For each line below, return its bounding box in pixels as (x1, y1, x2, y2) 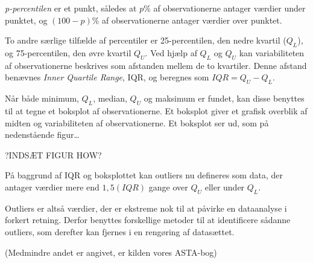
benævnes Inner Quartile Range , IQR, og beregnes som (5, 71, 209, 83)
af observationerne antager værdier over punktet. (102, 13, 282, 26)
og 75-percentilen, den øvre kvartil (5, 46, 131, 59)
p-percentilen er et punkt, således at (5, 2, 137, 14)
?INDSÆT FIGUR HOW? (5, 148, 102, 161)
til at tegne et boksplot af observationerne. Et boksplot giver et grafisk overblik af (5, 104, 308, 117)
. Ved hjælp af (145, 46, 197, 59)
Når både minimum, (5, 92, 79, 105)
